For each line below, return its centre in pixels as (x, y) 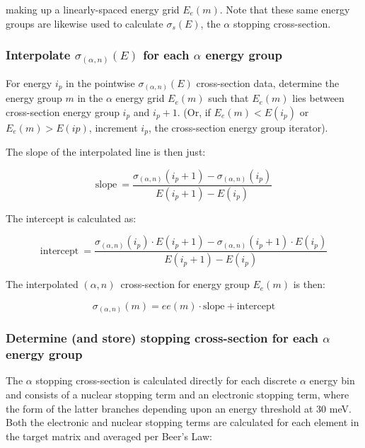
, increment (113, 127)
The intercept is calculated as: (71, 218)
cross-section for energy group (185, 284)
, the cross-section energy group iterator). (238, 127)
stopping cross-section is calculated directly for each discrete (166, 380)
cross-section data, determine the (268, 82)
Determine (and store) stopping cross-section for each (162, 338)
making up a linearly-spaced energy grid (93, 9)
